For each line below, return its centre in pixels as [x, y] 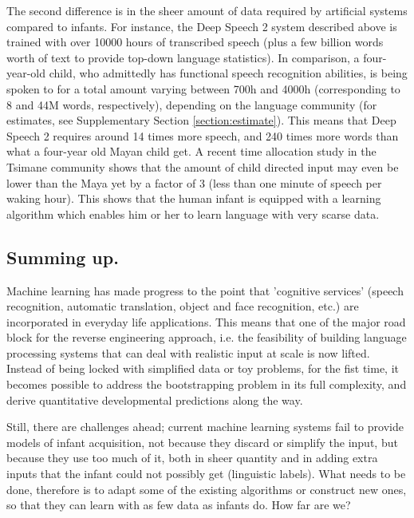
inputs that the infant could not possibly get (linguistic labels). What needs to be [206, 474]
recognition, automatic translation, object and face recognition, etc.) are [183, 306]
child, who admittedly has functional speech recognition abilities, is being [228, 73]
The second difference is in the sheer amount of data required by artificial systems [207, 10]
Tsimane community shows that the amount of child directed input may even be [203, 166]
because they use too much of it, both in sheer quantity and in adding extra [192, 458]
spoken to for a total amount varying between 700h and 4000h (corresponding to [203, 88]
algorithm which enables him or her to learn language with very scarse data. [193, 214]
